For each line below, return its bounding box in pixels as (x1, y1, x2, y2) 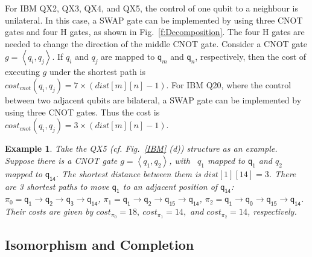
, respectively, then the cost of (195, 50, 307, 63)
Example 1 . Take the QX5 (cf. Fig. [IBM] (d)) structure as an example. (5, 142, 278, 155)
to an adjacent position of (123, 180, 218, 192)
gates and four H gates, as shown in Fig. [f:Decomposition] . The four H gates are (5, 25, 305, 38)
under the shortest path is (49, 65, 145, 78)
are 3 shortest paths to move (5, 180, 109, 192)
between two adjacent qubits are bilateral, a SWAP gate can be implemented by (5, 93, 302, 106)
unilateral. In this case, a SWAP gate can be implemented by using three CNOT (5, 13, 303, 26)
